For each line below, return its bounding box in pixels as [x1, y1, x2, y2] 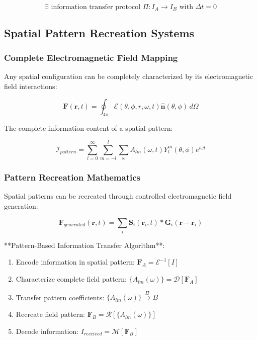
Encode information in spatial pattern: [16, 257, 135, 267]
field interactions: [4, 81, 57, 92]
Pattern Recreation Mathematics [4, 171, 141, 184]
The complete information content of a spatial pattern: [4, 123, 173, 133]
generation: [4, 200, 38, 211]
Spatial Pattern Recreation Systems [4, 25, 195, 40]
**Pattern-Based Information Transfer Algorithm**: [4, 239, 165, 250]
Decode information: [16, 325, 79, 336]
